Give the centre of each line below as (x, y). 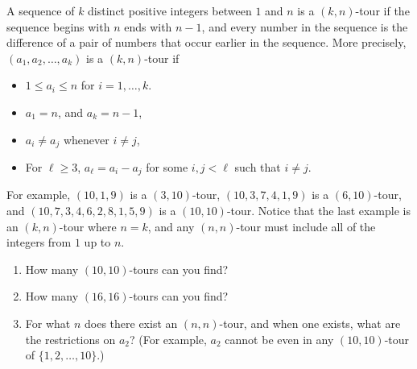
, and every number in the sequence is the (305, 26)
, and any (171, 226)
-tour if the (382, 10)
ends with (148, 26)
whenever (86, 139)
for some (167, 167)
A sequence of (41, 10)
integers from (39, 242)
